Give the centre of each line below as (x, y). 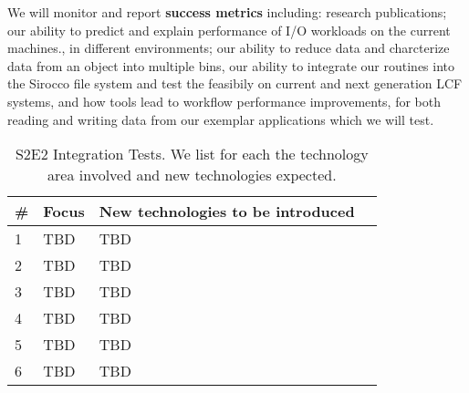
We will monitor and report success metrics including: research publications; (227, 12)
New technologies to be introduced (227, 212)
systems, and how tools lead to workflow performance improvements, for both (224, 101)
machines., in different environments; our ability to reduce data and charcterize (229, 48)
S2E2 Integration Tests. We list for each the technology (192, 154)
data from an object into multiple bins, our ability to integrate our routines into (231, 65)
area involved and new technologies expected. (192, 175)
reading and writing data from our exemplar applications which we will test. (221, 119)
